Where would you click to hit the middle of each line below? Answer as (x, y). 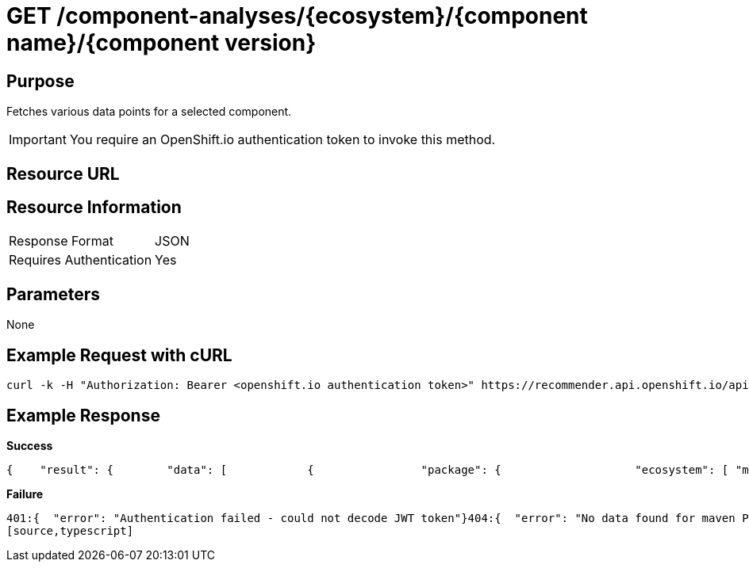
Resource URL (63, 173)
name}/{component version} (161, 43)
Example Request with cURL (119, 355)
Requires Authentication (81, 260)
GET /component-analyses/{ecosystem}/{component (297, 16)
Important (38, 140)
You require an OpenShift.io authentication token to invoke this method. (282, 140)
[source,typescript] (70, 530)
